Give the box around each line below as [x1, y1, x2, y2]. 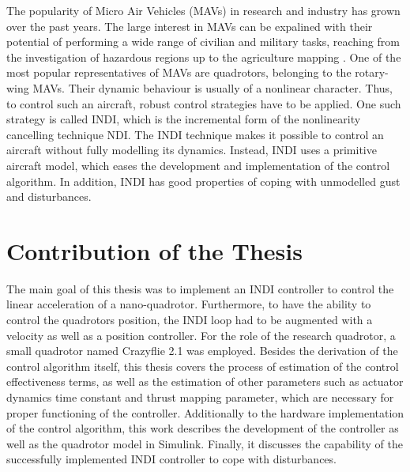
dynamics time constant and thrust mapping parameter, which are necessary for [6, 389, 394, 405]
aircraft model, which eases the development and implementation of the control [6, 157, 390, 173]
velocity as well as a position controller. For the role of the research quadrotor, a [6, 327, 396, 343]
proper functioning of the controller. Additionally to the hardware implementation [6, 404, 404, 421]
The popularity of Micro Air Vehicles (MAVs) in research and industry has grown [6, 2, 401, 18]
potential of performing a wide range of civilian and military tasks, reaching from [6, 33, 400, 50]
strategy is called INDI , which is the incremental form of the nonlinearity [6, 111, 361, 127]
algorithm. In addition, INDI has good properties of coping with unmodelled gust [6, 172, 401, 189]
